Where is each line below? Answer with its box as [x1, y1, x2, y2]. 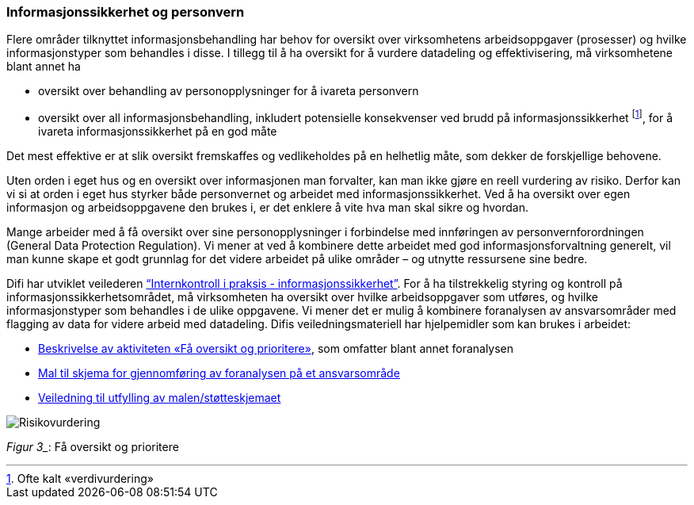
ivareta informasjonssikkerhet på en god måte [38, 124, 277, 139]
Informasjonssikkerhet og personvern [6, 4, 245, 20]
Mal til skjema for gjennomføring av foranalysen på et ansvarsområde [38, 366, 400, 381]
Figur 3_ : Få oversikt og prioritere [6, 440, 179, 454]
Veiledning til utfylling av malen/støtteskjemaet [38, 391, 281, 405]
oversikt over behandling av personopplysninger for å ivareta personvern [38, 84, 419, 98]
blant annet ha [6, 59, 81, 74]
